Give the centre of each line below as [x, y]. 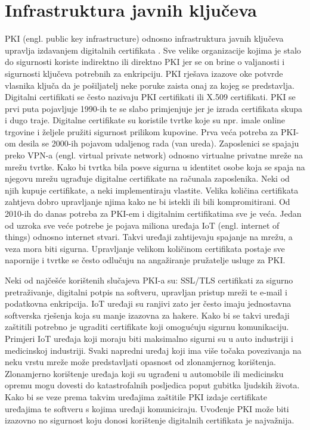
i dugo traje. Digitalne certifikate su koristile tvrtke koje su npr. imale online [145, 120]
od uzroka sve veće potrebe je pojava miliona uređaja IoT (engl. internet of [142, 225]
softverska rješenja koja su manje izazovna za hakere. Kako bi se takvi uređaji [147, 315]
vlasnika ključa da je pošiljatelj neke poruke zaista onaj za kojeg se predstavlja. [150, 85]
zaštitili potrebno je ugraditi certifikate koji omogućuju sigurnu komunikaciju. [147, 327]
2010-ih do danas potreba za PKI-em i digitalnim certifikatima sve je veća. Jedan [153, 214]
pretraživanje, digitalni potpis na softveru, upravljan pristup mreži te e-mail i [146, 292]
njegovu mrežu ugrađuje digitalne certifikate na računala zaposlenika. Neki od [147, 178]
